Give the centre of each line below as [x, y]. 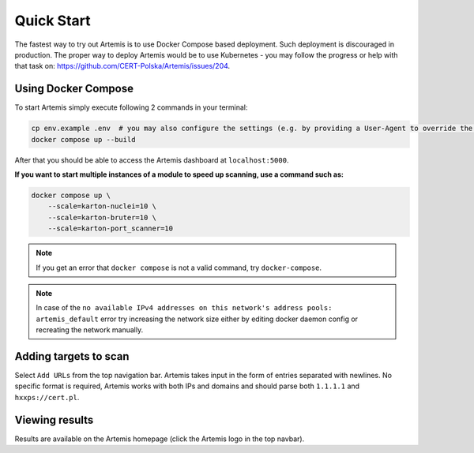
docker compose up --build [83, 139]
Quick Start [53, 21]
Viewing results [54, 419]
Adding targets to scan [72, 356]
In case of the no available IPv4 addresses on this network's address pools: [184, 308]
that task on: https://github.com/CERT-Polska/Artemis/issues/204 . [122, 66]
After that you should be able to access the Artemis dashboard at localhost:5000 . [152, 160]
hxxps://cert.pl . [47, 397]
